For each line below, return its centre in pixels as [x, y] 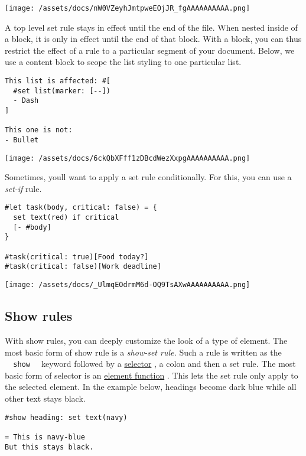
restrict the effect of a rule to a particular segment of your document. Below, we [150, 50]
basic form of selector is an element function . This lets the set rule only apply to [152, 375]
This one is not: [39, 130]
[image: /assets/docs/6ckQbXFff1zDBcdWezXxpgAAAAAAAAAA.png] [128, 158]
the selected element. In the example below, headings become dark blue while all [151, 387]
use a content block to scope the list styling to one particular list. [123, 62]
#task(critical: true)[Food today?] [77, 257]
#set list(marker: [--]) [62, 91]
